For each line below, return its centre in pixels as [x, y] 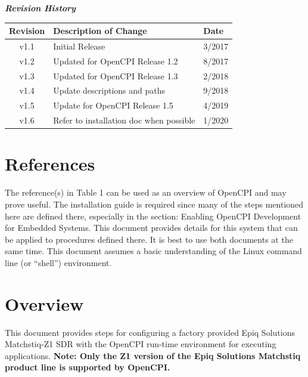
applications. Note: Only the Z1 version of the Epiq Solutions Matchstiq [153, 355]
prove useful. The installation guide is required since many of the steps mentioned [154, 204]
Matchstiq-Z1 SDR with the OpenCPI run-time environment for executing [141, 344]
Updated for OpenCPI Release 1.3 [116, 75]
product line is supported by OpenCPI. [88, 367]
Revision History [40, 8]
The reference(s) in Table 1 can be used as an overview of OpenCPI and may [146, 192]
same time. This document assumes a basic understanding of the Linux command [153, 251]
